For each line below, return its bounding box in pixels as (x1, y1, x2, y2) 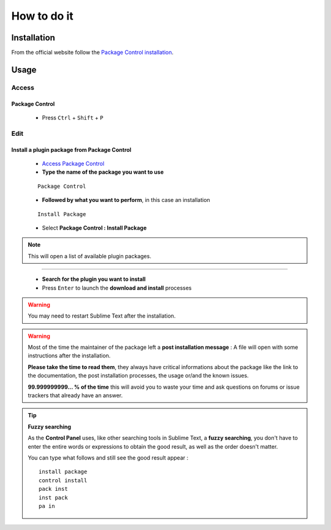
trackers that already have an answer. (28, 392, 123, 399)
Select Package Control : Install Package (42, 224, 147, 231)
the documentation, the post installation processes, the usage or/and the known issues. (28, 372, 249, 379)
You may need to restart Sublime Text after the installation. (28, 312, 176, 319)
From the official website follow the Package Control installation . (11, 49, 174, 56)
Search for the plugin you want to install (42, 275, 146, 283)
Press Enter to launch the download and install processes (42, 284, 192, 291)
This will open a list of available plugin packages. (28, 252, 151, 259)
